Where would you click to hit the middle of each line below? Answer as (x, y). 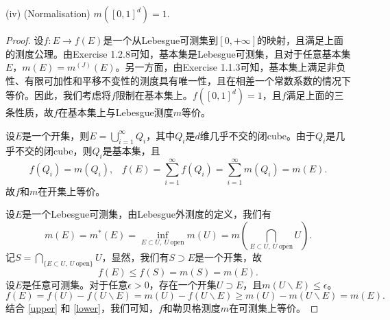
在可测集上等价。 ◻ (274, 308)
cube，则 (73, 150)
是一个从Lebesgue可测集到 (161, 40)
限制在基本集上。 (154, 95)
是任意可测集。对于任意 (75, 284)
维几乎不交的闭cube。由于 (258, 135)
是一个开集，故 (229, 256)
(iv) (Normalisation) (48, 13)
